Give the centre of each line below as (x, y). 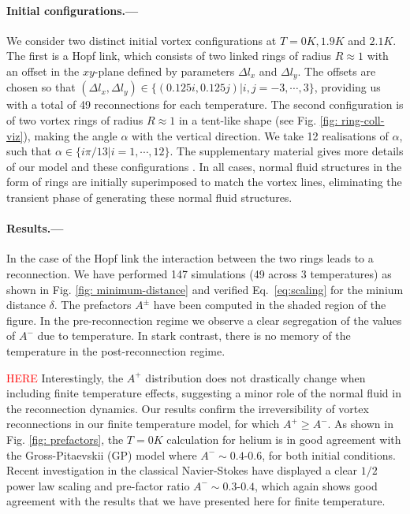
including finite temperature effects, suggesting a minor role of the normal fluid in (204, 393)
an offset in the (43, 71)
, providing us (347, 87)
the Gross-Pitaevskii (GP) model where (102, 454)
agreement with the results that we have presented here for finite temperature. (196, 501)
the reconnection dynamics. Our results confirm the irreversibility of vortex (188, 408)
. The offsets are (337, 71)
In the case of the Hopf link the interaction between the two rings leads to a (190, 258)
